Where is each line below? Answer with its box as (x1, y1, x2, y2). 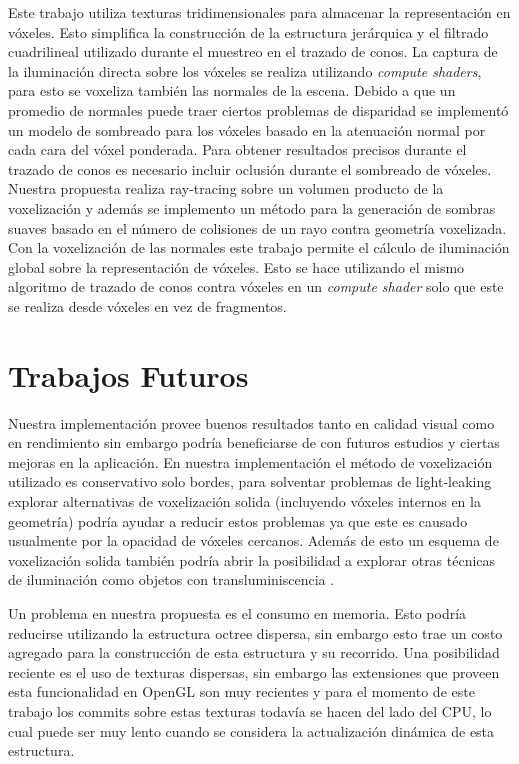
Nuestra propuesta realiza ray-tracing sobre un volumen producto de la (8, 178, 444, 199)
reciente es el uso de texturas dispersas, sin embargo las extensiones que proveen (8, 661, 500, 682)
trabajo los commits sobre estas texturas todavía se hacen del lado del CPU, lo (8, 700, 492, 721)
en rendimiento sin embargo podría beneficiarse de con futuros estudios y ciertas (8, 432, 500, 453)
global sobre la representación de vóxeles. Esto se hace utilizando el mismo (8, 256, 465, 277)
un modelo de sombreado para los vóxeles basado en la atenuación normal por (8, 119, 486, 140)
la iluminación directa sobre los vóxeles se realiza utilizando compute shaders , (8, 60, 482, 81)
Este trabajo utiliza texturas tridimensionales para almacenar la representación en (8, 2, 511, 22)
